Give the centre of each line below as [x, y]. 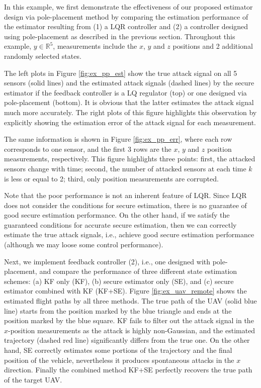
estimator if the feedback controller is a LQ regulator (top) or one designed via [125, 92]
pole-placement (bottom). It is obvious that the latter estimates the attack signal [129, 102]
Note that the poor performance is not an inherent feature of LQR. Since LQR [125, 195]
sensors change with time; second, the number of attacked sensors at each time [125, 168]
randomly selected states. [43, 56]
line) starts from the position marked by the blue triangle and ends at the [118, 310]
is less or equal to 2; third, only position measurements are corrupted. [111, 178]
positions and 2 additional [213, 46]
